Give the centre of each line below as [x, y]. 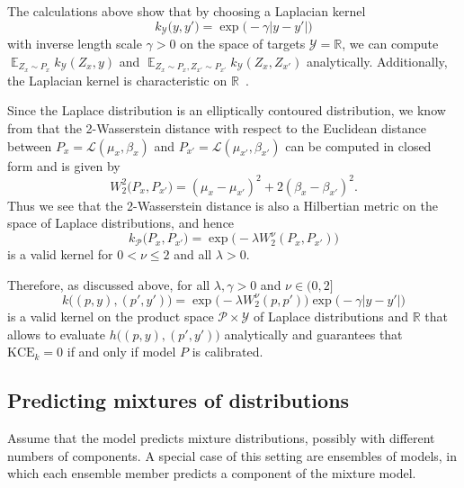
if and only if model [121, 352]
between [30, 145]
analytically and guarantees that [313, 334]
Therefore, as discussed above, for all [109, 284]
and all [193, 254]
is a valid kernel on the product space [111, 316]
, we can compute [390, 44]
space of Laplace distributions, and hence [121, 223]
